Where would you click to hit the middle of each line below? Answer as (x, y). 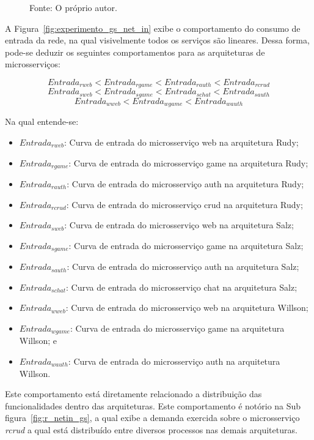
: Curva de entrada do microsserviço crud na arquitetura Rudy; (184, 204)
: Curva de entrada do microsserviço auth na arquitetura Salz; (183, 267)
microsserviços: (33, 64)
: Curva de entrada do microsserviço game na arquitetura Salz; (186, 245)
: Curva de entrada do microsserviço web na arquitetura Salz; (179, 225)
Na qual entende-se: (42, 121)
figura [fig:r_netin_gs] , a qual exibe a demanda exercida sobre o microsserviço (152, 418)
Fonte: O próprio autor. (73, 7)
